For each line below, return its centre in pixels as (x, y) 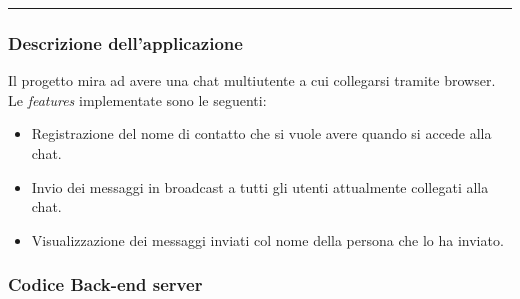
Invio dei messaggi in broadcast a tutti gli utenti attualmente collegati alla (260, 186)
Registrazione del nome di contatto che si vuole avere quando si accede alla (261, 133)
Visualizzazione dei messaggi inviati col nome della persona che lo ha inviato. (267, 239)
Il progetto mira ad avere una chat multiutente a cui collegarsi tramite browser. (252, 80)
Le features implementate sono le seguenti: (137, 99)
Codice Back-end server (105, 284)
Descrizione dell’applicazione (125, 42)
